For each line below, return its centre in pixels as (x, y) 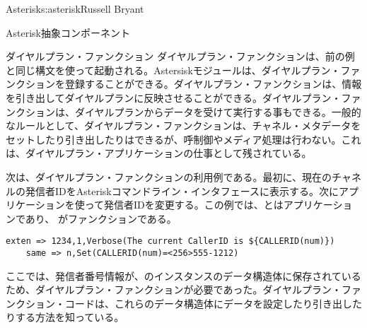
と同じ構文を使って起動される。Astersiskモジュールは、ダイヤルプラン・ (173, 70)
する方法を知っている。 (70, 317)
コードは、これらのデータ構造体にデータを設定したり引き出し (208, 303)
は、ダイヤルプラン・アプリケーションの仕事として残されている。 (159, 153)
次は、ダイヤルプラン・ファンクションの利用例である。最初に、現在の (169, 176)
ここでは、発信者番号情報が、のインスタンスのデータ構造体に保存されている (183, 275)
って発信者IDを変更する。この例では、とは (184, 205)
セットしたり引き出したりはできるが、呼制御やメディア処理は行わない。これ (183, 139)
